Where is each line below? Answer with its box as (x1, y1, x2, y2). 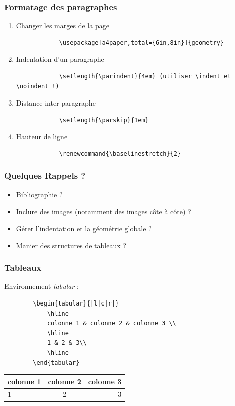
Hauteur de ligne (16, 131, 68, 142)
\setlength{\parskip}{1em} (59, 116, 149, 124)
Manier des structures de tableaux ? (16, 240, 126, 250)
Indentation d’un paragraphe (16, 54, 104, 64)
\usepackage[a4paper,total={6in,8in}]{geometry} (59, 39, 224, 46)
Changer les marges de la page (16, 20, 109, 31)
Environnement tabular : (4, 281, 79, 291)
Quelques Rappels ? (4, 169, 86, 182)
